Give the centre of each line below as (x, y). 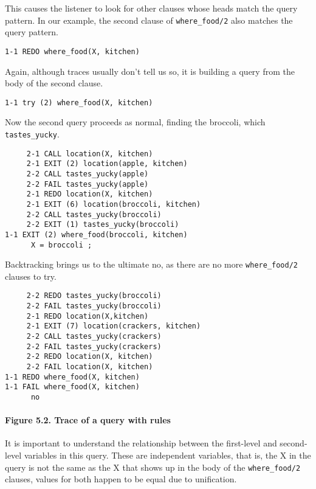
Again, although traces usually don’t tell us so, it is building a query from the (150, 71)
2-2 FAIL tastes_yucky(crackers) (94, 346)
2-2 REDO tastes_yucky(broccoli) (94, 296)
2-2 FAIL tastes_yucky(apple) (88, 184)
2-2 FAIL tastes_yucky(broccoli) (94, 306)
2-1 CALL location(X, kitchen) (90, 154)
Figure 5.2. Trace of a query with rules (88, 420)
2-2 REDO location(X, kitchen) (90, 357)
